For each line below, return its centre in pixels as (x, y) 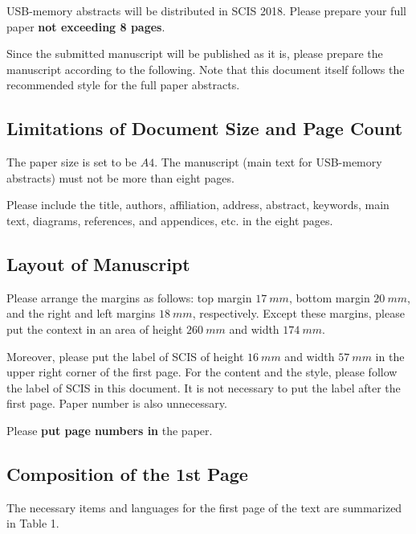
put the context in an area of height (95, 329)
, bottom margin (329, 297)
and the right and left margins (81, 313)
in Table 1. (33, 523)
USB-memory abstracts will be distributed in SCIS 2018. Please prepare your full (206, 10)
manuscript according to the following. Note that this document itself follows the (206, 69)
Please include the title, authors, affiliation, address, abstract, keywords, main (198, 205)
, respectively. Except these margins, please (298, 313)
